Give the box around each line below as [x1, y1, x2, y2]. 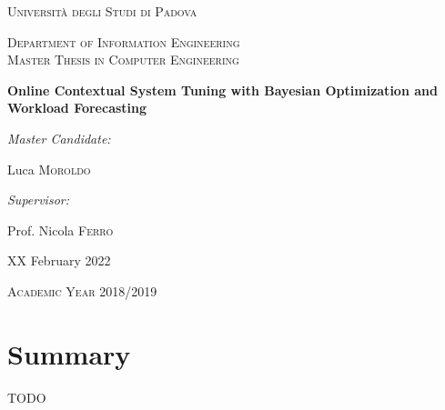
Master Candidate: [7, 128, 111, 147]
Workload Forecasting [7, 98, 147, 117]
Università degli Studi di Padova [7, 2, 197, 20]
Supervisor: [7, 190, 69, 209]
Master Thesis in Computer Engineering [7, 50, 239, 69]
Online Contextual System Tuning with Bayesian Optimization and [7, 80, 438, 99]
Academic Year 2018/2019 [7, 281, 157, 300]
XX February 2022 [7, 251, 111, 270]
